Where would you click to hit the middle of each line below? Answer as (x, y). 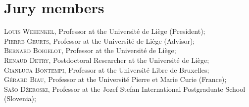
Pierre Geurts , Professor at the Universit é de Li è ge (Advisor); (100, 40)
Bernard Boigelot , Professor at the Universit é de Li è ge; (90, 50)
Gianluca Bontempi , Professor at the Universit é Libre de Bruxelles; (107, 69)
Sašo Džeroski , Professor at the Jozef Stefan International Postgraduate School (125, 89)
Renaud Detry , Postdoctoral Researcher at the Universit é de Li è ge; (107, 60)
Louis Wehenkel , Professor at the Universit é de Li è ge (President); (105, 31)
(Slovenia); (20, 98)
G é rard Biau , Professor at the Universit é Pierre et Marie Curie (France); (115, 79)
